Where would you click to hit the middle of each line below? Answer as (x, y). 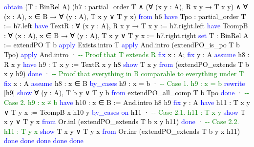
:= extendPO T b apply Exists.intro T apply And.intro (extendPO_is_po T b (122, 45)
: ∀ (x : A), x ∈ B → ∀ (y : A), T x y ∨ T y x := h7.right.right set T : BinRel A (126, 35)
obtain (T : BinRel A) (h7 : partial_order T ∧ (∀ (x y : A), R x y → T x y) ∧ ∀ (126, 6)
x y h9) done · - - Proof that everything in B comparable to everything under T (124, 73)
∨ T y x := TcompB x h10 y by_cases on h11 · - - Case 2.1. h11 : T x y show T (125, 112)
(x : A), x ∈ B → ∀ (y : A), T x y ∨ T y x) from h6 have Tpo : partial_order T (125, 16)
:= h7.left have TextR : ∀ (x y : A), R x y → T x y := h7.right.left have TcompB (126, 26)
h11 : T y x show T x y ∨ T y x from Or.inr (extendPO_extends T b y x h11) (122, 131)
